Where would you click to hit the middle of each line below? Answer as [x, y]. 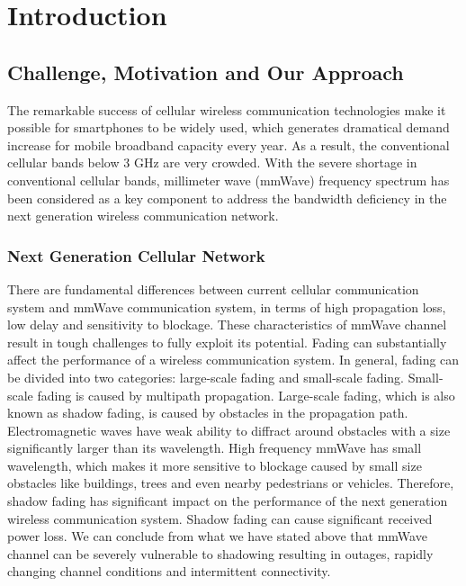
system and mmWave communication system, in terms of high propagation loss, [227, 307]
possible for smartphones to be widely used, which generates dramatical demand [229, 127]
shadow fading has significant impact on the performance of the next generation [228, 501]
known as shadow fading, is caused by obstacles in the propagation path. [208, 413]
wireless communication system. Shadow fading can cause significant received [220, 518]
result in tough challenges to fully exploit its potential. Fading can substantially [227, 342]
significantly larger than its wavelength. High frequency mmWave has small [215, 448]
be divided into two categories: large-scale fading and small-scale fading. [206, 377]
